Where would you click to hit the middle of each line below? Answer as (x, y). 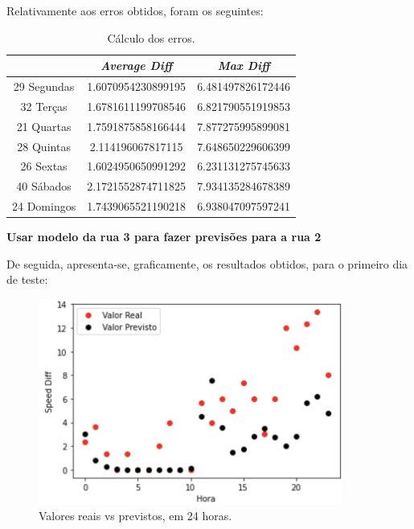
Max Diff (244, 66)
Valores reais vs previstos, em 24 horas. (135, 516)
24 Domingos (44, 206)
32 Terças (44, 106)
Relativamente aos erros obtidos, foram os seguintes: (135, 10)
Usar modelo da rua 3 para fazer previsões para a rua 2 (164, 237)
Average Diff (137, 66)
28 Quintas (44, 146)
